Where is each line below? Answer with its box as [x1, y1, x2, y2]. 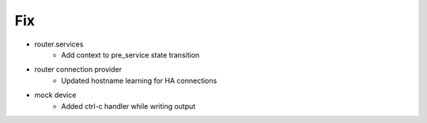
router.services [34, 39, 84, 49]
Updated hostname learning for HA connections [61, 76, 217, 85]
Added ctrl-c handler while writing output [61, 101, 196, 110]
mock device [34, 91, 77, 100]
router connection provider [34, 65, 123, 74]
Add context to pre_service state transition [61, 50, 200, 59]
